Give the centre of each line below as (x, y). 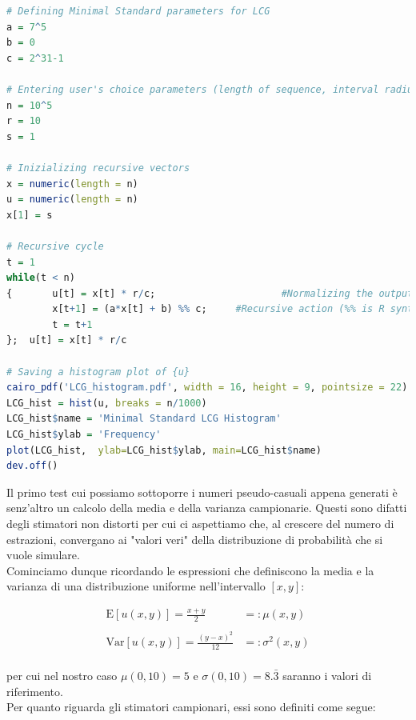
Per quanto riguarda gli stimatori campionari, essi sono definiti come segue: (191, 707)
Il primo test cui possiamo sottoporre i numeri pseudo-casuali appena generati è (202, 492)
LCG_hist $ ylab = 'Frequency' (84, 435)
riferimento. (35, 691)
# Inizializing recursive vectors (98, 168)
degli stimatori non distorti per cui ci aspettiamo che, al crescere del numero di (200, 523)
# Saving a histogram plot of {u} (98, 372)
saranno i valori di (327, 675)
